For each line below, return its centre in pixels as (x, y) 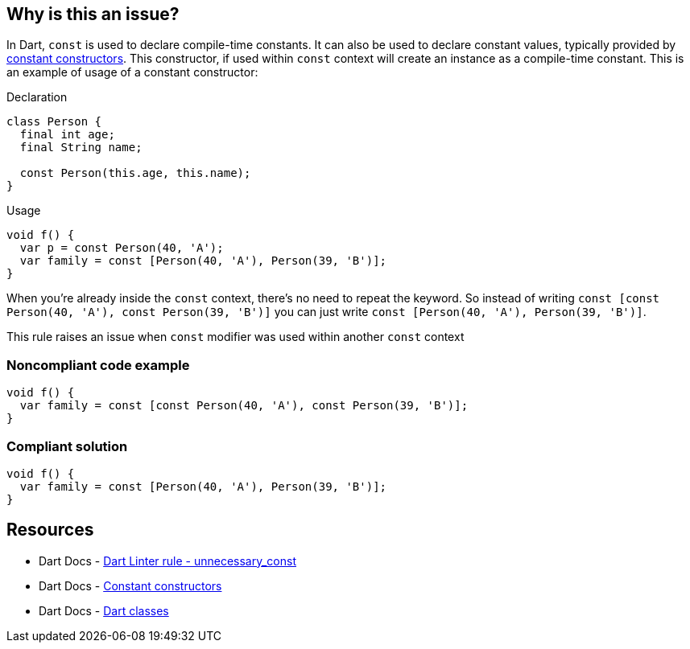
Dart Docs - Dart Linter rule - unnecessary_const (168, 561)
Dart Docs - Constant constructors (130, 585)
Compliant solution (67, 446)
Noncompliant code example (98, 365)
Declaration (37, 97)
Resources (50, 530)
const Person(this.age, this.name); (135, 173)
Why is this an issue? (93, 14)
